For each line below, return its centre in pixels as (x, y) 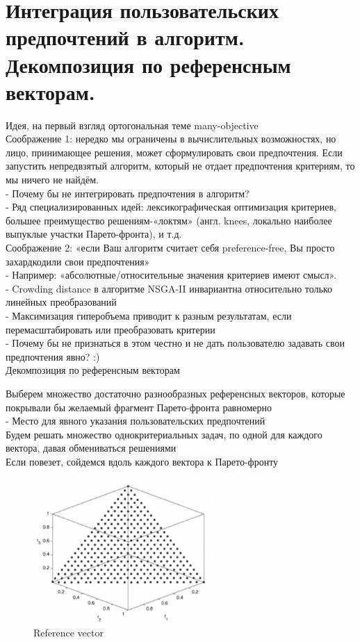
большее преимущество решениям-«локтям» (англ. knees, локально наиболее (169, 220)
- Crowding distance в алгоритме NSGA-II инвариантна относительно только (169, 288)
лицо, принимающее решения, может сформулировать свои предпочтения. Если (174, 152)
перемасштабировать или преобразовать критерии (111, 329)
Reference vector (68, 633)
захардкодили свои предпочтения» (78, 261)
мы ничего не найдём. (52, 180)
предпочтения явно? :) (53, 356)
